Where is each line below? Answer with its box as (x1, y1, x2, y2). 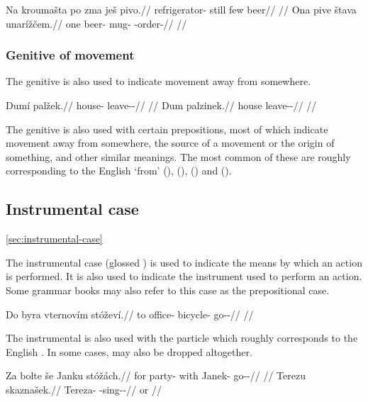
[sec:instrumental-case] (6, 231, 103, 246)
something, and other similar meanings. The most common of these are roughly (6, 149, 351, 164)
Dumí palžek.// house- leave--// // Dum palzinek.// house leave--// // (6, 98, 317, 112)
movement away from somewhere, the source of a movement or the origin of (6, 135, 335, 150)
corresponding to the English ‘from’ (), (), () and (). (6, 163, 232, 178)
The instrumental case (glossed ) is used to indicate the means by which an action (6, 255, 362, 269)
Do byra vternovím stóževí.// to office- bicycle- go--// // (6, 306, 254, 321)
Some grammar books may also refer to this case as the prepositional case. (6, 282, 330, 297)
